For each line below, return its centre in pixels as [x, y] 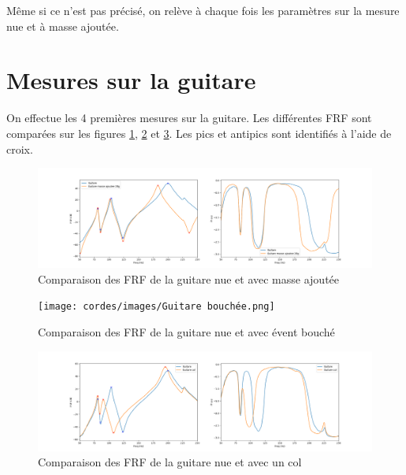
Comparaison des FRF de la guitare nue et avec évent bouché [186, 332]
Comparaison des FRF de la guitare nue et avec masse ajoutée [189, 278]
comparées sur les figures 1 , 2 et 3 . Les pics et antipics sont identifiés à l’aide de [199, 133]
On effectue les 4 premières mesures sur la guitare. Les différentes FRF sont [189, 118]
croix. [20, 148]
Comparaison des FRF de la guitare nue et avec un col [170, 462]
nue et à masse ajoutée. [63, 26]
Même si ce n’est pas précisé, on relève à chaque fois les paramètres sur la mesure [203, 10]
